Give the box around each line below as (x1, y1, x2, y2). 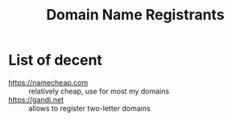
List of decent (8, 51, 103, 69)
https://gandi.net (8, 94, 64, 104)
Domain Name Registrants (46, 6, 225, 24)
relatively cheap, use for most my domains (28, 86, 170, 96)
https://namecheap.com (8, 77, 89, 87)
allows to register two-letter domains (28, 103, 151, 113)
